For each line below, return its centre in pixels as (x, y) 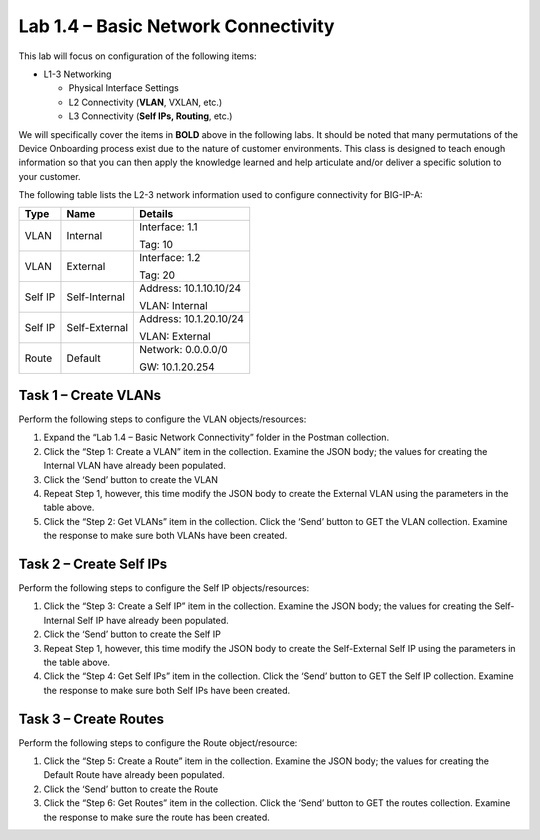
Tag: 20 (157, 275)
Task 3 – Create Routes (91, 718)
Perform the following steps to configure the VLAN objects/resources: (162, 419)
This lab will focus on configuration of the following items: (137, 56)
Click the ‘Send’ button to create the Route (131, 789)
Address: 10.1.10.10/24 (190, 288)
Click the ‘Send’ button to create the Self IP (132, 634)
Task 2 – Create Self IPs (93, 563)
